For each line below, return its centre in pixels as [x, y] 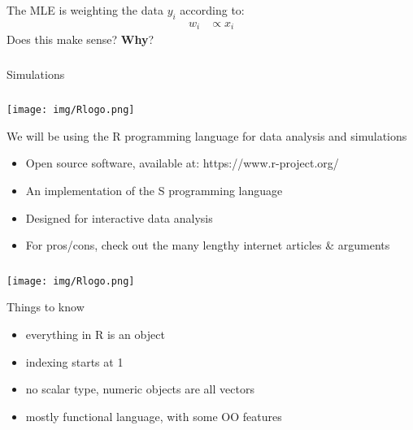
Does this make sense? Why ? [80, 39]
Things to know [46, 307]
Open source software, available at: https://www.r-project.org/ [182, 163]
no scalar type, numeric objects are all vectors [140, 389]
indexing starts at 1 [74, 361]
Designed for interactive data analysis [119, 217]
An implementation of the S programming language [154, 191]
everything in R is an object [95, 334]
